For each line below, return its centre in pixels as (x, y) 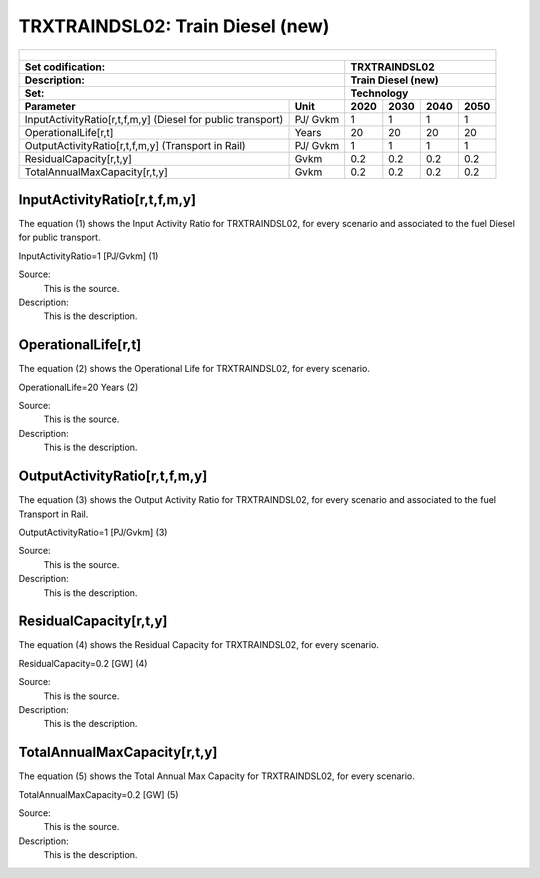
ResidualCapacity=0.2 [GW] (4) (83, 663)
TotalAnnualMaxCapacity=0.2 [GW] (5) (98, 794)
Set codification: (65, 67)
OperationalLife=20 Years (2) (78, 387)
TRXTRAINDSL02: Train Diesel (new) (174, 26)
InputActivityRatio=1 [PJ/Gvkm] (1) (88, 256)
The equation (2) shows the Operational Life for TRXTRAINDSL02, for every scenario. (194, 369)
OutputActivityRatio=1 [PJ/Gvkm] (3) (93, 532)
